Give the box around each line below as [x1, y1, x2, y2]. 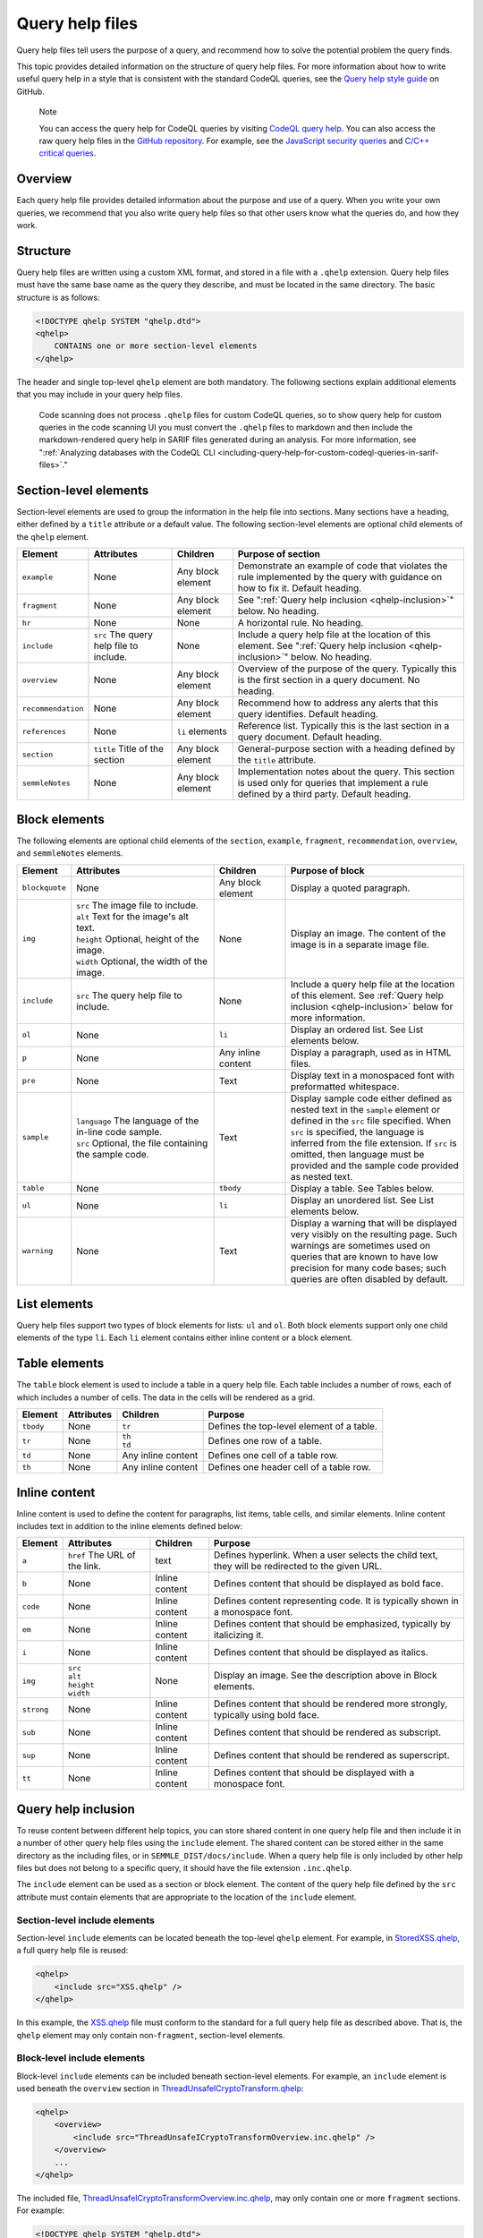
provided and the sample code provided [290, 1159, 460, 1172]
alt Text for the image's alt [76, 910, 190, 922]
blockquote [21, 883, 67, 893]
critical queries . [38, 148, 97, 158]
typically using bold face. [213, 1709, 320, 1721]
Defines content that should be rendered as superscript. [213, 1749, 451, 1762]
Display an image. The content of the [290, 927, 446, 939]
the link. [67, 1560, 102, 1573]
